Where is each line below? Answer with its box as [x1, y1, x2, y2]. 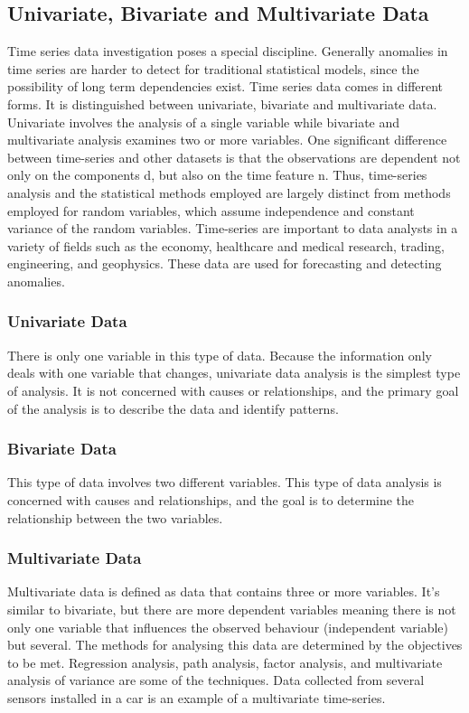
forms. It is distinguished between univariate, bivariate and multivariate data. [7, 94, 437, 113]
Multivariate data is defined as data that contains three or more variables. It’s [7, 582, 440, 601]
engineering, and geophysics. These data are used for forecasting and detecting [7, 254, 442, 273]
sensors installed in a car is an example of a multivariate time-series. [7, 688, 386, 707]
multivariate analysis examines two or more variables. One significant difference [7, 130, 447, 149]
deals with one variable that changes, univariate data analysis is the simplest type [7, 363, 461, 382]
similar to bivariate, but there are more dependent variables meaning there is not [7, 599, 456, 618]
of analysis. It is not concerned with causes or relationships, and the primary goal [7, 380, 459, 399]
